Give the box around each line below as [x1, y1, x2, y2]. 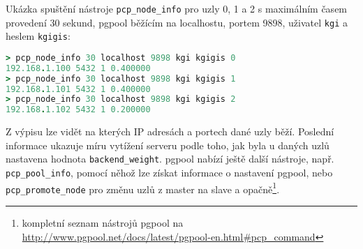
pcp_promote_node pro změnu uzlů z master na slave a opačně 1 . [6, 179, 280, 196]
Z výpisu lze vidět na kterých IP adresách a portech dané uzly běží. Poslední [6, 124, 334, 139]
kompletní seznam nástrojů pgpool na [22, 216, 184, 230]
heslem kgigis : [6, 29, 71, 43]
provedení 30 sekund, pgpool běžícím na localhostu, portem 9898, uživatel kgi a [6, 15, 348, 29]
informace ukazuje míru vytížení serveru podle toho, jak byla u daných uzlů [6, 137, 329, 152]
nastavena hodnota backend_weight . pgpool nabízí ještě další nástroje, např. [6, 151, 334, 166]
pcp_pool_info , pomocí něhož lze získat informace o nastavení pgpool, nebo [6, 165, 333, 180]
